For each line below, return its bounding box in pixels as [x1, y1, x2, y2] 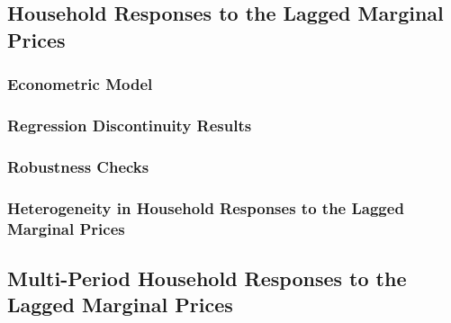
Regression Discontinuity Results [7, 113, 252, 136]
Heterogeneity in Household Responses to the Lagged [7, 196, 404, 219]
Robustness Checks [7, 155, 149, 177]
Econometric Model [7, 73, 153, 95]
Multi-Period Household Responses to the [7, 264, 407, 292]
